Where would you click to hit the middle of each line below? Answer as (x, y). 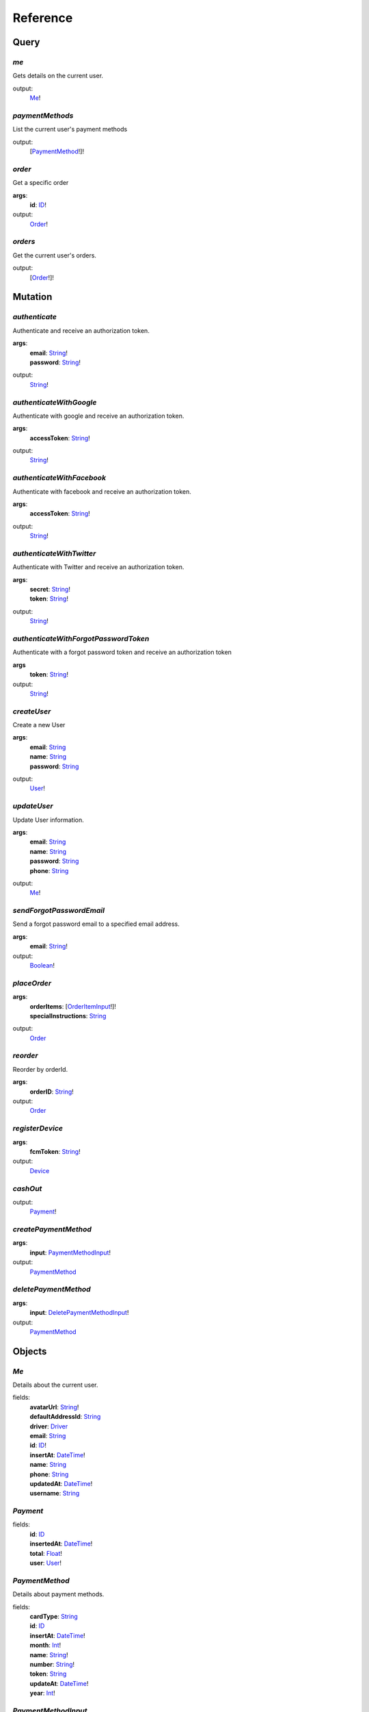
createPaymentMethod (52, 1229)
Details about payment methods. (58, 1594)
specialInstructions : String (68, 1016)
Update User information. (49, 820)
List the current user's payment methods (70, 129)
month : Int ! (45, 1645)
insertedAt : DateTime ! (61, 1544)
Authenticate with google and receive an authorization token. (98, 416)
